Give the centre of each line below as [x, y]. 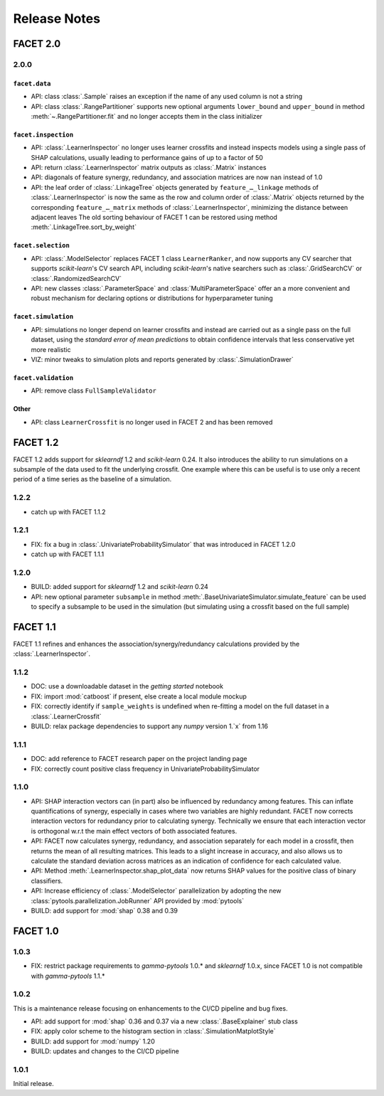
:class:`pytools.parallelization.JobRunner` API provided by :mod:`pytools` [138, 900]
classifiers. [47, 880]
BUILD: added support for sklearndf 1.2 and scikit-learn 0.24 [120, 587]
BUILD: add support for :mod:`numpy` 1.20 [93, 1041]
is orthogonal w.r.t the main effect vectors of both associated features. [134, 831]
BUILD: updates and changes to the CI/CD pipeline [105, 1051]
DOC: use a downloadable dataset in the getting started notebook [127, 686]
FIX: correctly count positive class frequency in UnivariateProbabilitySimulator [145, 769]
